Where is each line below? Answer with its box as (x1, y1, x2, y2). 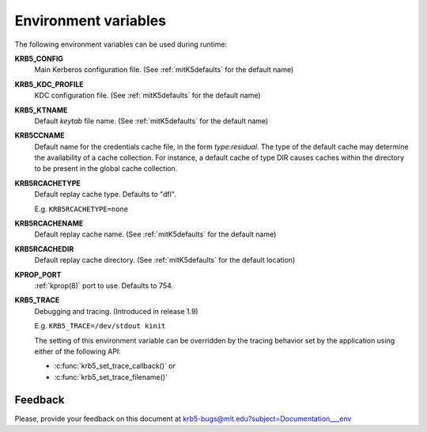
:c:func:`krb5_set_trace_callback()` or (54, 361, 176, 371)
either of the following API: (34, 347, 122, 356)
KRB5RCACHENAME (14, 218, 84, 229)
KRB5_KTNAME (14, 105, 68, 115)
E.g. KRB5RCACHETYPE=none (34, 204, 129, 214)
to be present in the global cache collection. (34, 164, 178, 173)
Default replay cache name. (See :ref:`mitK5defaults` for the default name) (34, 229, 277, 239)
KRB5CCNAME (14, 131, 65, 140)
